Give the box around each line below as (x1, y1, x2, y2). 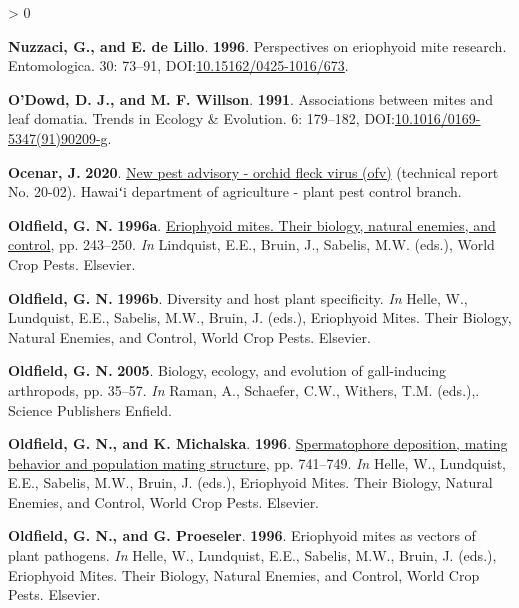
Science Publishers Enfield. (8, 399, 172, 420)
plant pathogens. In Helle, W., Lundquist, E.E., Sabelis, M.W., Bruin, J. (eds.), (8, 545, 497, 566)
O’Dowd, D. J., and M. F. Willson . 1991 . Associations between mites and (8, 88, 493, 109)
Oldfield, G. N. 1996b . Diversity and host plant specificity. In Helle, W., (8, 287, 468, 308)
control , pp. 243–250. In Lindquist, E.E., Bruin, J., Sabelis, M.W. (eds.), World (8, 234, 495, 255)
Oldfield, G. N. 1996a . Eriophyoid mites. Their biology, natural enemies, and (8, 214, 496, 235)
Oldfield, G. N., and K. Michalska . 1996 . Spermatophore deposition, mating (8, 433, 508, 454)
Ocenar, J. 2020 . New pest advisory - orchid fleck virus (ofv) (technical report (8, 161, 499, 182)
